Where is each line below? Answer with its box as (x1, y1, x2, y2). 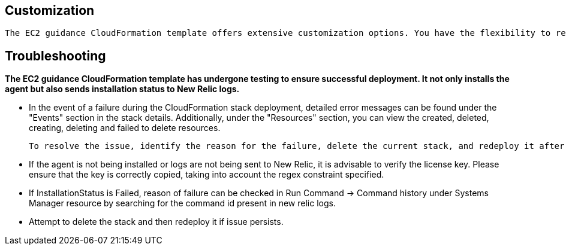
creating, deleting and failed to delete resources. (29, 123, 221, 133)
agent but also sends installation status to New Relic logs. (5, 84, 240, 94)
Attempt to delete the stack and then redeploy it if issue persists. (29, 217, 284, 227)
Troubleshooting (5, 48, 106, 63)
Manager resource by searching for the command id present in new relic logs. (29, 198, 336, 209)
